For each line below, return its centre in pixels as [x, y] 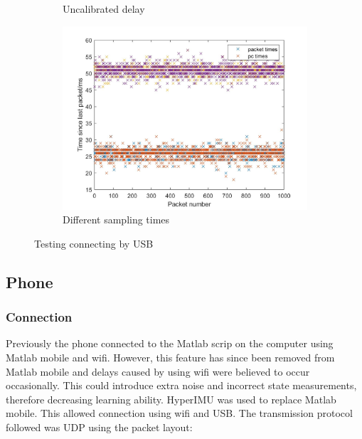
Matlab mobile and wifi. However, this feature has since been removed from [170, 357]
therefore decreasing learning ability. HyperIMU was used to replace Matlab [171, 399]
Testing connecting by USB [94, 243]
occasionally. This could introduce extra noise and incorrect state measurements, [181, 385]
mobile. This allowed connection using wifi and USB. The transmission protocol [179, 413]
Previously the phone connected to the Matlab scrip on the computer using [170, 343]
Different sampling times [116, 219]
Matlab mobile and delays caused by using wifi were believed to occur [158, 371]
